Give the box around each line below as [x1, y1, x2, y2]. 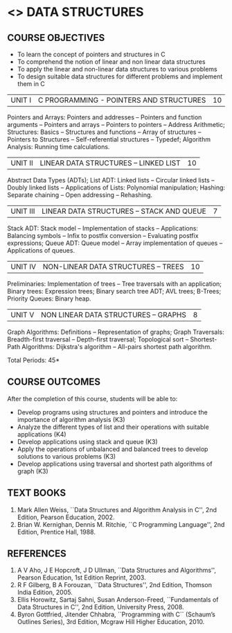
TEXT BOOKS [7, 487, 66, 499]
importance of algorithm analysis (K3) [17, 415, 126, 423]
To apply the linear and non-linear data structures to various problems [17, 65, 217, 73]
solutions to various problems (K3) [17, 452, 116, 460]
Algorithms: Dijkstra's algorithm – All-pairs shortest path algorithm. [21, 343, 213, 351]
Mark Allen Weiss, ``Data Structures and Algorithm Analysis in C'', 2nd [17, 505, 217, 514]
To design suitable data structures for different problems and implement [17, 72, 223, 81]
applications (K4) [17, 430, 67, 438]
